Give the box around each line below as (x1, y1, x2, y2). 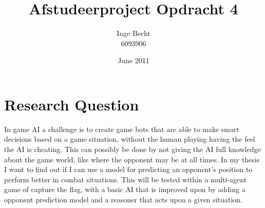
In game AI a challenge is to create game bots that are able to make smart (4, 123, 239, 134)
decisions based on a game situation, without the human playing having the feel (4, 134, 255, 144)
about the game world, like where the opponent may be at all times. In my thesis (4, 154, 260, 164)
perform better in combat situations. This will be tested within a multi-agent (4, 174, 247, 184)
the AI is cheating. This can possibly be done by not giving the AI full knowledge (4, 144, 261, 155)
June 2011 (118, 55, 149, 66)
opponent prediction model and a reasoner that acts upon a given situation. (4, 194, 242, 204)
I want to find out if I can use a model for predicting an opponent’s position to (4, 164, 253, 175)
